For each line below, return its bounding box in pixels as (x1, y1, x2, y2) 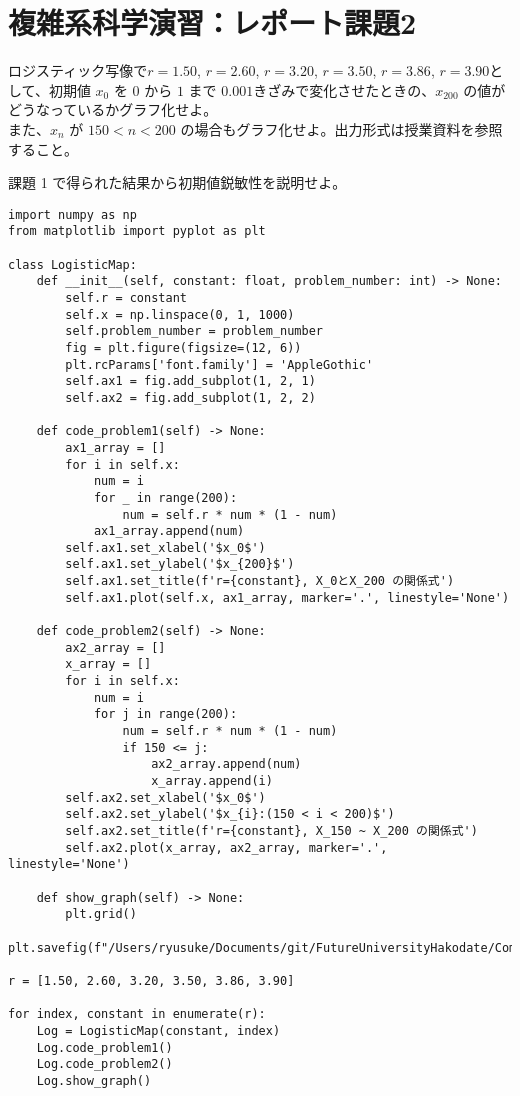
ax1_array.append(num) (93, 524, 245, 539)
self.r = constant (65, 290, 187, 305)
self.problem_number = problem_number (65, 324, 323, 339)
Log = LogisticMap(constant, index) (36, 1023, 281, 1038)
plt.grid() (65, 907, 137, 922)
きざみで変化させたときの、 (253, 79, 436, 100)
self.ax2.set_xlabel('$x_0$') (65, 790, 266, 805)
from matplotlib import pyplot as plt (8, 224, 266, 239)
